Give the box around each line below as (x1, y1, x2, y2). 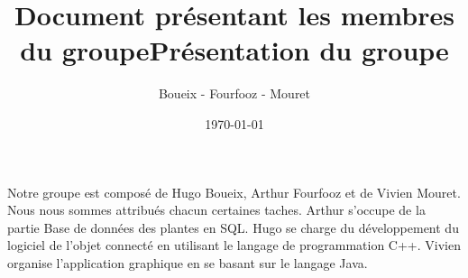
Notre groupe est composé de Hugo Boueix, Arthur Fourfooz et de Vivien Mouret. (7, 182, 461, 201)
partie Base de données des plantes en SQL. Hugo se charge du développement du (7, 218, 459, 236)
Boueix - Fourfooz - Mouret (158, 84, 311, 103)
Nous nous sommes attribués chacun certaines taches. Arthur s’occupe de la (7, 200, 426, 219)
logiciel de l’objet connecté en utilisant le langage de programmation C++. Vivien (7, 236, 461, 255)
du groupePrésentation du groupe (20, 32, 449, 69)
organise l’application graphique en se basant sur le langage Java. (7, 253, 368, 272)
